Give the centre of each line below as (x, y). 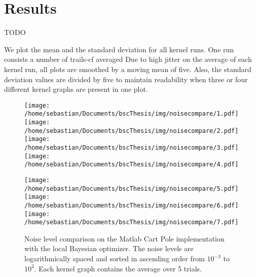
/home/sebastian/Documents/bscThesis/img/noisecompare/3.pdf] (132, 147)
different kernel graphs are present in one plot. (76, 89)
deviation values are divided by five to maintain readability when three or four (126, 79)
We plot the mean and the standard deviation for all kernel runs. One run (119, 49)
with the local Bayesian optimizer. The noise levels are (109, 248)
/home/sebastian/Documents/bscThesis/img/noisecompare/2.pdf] (132, 131)
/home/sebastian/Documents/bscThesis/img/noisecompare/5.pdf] (132, 188)
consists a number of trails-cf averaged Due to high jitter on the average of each (128, 59)
